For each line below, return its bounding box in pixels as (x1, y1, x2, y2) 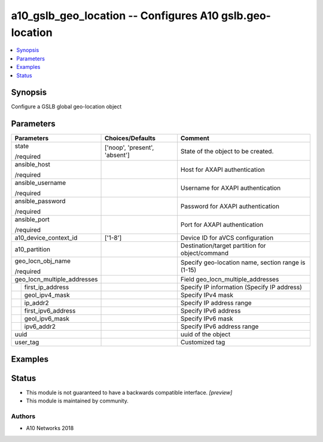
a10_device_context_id (14, 234, 78, 242)
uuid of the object (180, 330, 230, 338)
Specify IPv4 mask (180, 291, 233, 299)
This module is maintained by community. (26, 397, 129, 404)
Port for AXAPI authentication (180, 220, 264, 229)
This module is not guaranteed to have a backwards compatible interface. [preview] (26, 389, 233, 396)
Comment (180, 134, 209, 143)
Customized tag (180, 338, 226, 347)
